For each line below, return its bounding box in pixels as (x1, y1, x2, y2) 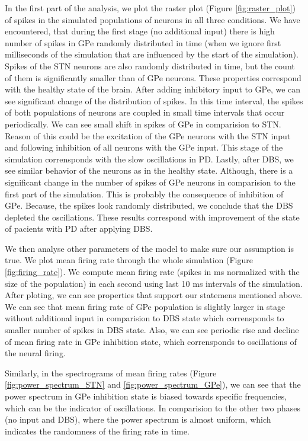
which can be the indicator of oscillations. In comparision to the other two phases (5, 401, 301, 414)
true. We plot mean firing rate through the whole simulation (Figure (5, 254, 253, 266)
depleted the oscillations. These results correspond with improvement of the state (5, 210, 300, 223)
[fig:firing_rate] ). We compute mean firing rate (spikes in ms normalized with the (5, 266, 300, 278)
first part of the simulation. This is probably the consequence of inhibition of (5, 187, 284, 200)
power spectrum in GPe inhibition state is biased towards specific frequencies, (5, 390, 287, 402)
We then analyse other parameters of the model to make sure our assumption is (5, 242, 294, 254)
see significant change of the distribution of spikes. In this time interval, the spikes (5, 94, 303, 107)
